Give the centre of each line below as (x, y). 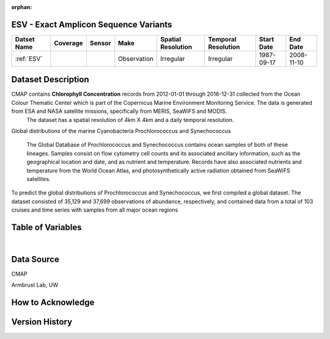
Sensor (100, 43)
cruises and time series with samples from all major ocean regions (95, 210)
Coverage (69, 43)
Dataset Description (50, 80)
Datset (25, 39)
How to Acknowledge (53, 303)
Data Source (35, 259)
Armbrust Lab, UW (35, 285)
